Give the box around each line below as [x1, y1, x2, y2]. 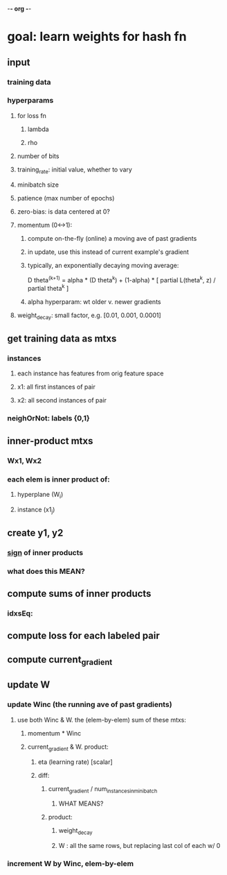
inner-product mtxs [7, 435, 93, 447]
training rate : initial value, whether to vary [17, 165, 133, 175]
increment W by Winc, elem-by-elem [7, 859, 134, 869]
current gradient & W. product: [27, 742, 109, 752]
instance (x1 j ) [17, 505, 55, 515]
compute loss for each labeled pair [7, 630, 161, 642]
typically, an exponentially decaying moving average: [27, 261, 179, 269]
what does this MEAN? [7, 566, 85, 576]
